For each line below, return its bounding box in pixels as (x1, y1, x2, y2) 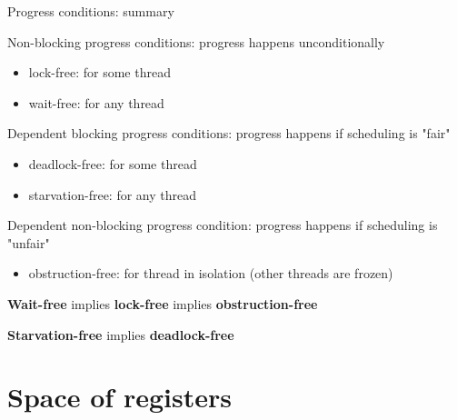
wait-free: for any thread (28, 93, 164, 112)
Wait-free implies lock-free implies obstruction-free (7, 294, 318, 313)
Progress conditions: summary (7, 2, 174, 20)
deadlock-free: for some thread (28, 154, 197, 173)
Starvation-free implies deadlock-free (7, 325, 234, 344)
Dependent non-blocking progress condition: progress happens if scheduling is (7, 215, 438, 235)
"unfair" (7, 233, 50, 252)
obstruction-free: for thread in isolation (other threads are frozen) (28, 264, 393, 283)
